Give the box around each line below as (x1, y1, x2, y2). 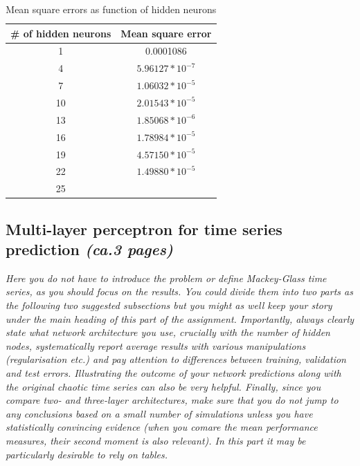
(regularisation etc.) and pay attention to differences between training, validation (6, 352, 346, 366)
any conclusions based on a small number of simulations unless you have (6, 406, 313, 420)
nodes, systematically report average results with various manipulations (6, 338, 306, 353)
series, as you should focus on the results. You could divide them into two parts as (6, 284, 353, 299)
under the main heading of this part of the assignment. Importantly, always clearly (6, 311, 354, 326)
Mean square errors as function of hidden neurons (6, 2, 217, 16)
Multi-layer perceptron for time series (6, 218, 282, 239)
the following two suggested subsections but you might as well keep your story (6, 298, 332, 313)
